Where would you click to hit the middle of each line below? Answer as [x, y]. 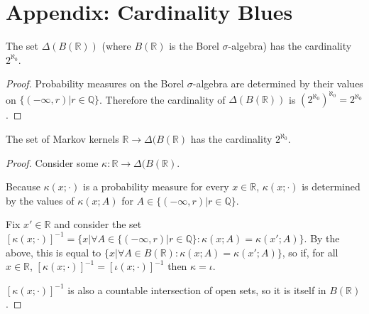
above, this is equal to [54, 252]
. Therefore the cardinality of [163, 99]
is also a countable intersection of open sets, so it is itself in [197, 289]
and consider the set [98, 224]
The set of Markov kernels [62, 139]
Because [23, 186]
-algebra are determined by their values [278, 83]
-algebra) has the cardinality [290, 46]
